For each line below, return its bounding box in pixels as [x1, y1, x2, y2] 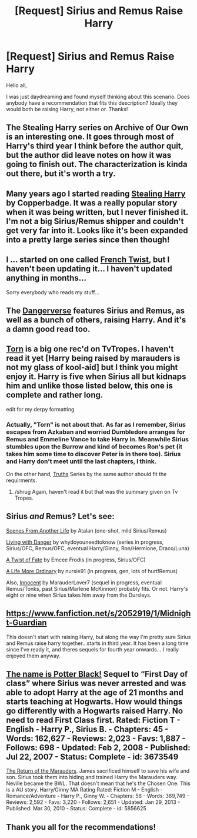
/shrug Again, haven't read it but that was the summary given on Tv [14, 488, 178, 496]
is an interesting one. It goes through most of [6, 132, 175, 142]
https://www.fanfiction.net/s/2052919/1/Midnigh [6, 608, 191, 618]
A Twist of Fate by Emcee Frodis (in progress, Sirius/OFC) [6, 556, 146, 563]
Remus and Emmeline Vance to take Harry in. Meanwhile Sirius [6, 435, 189, 443]
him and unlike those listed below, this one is [6, 381, 173, 391]
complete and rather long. [6, 390, 103, 400]
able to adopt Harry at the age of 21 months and [6, 687, 183, 698]
